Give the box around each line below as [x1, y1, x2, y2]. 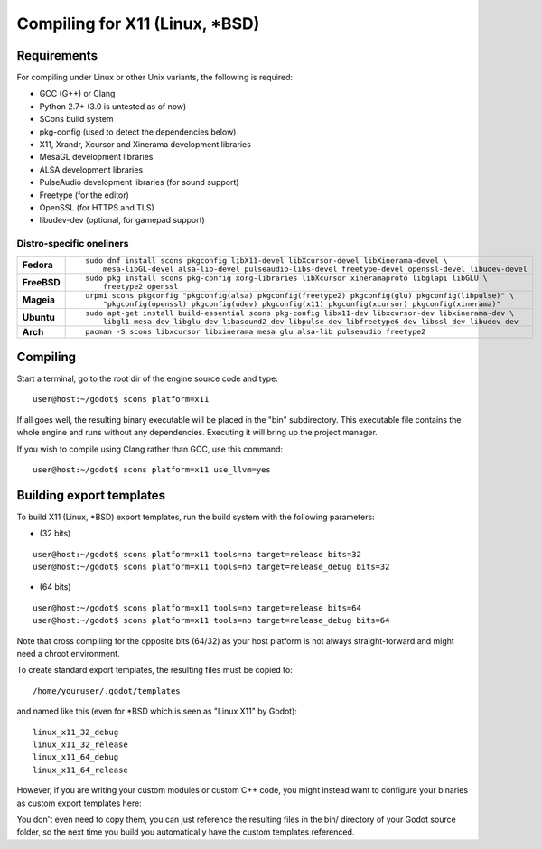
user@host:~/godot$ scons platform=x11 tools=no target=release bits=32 [33, 549, 361, 559]
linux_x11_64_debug [33, 752, 119, 762]
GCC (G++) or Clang [39, 89, 116, 99]
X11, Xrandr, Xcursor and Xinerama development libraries [39, 139, 252, 150]
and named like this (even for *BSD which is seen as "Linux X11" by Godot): [16, 705, 298, 717]
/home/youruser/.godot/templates [33, 686, 181, 695]
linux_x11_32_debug [33, 727, 119, 737]
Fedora [22, 258, 53, 271]
